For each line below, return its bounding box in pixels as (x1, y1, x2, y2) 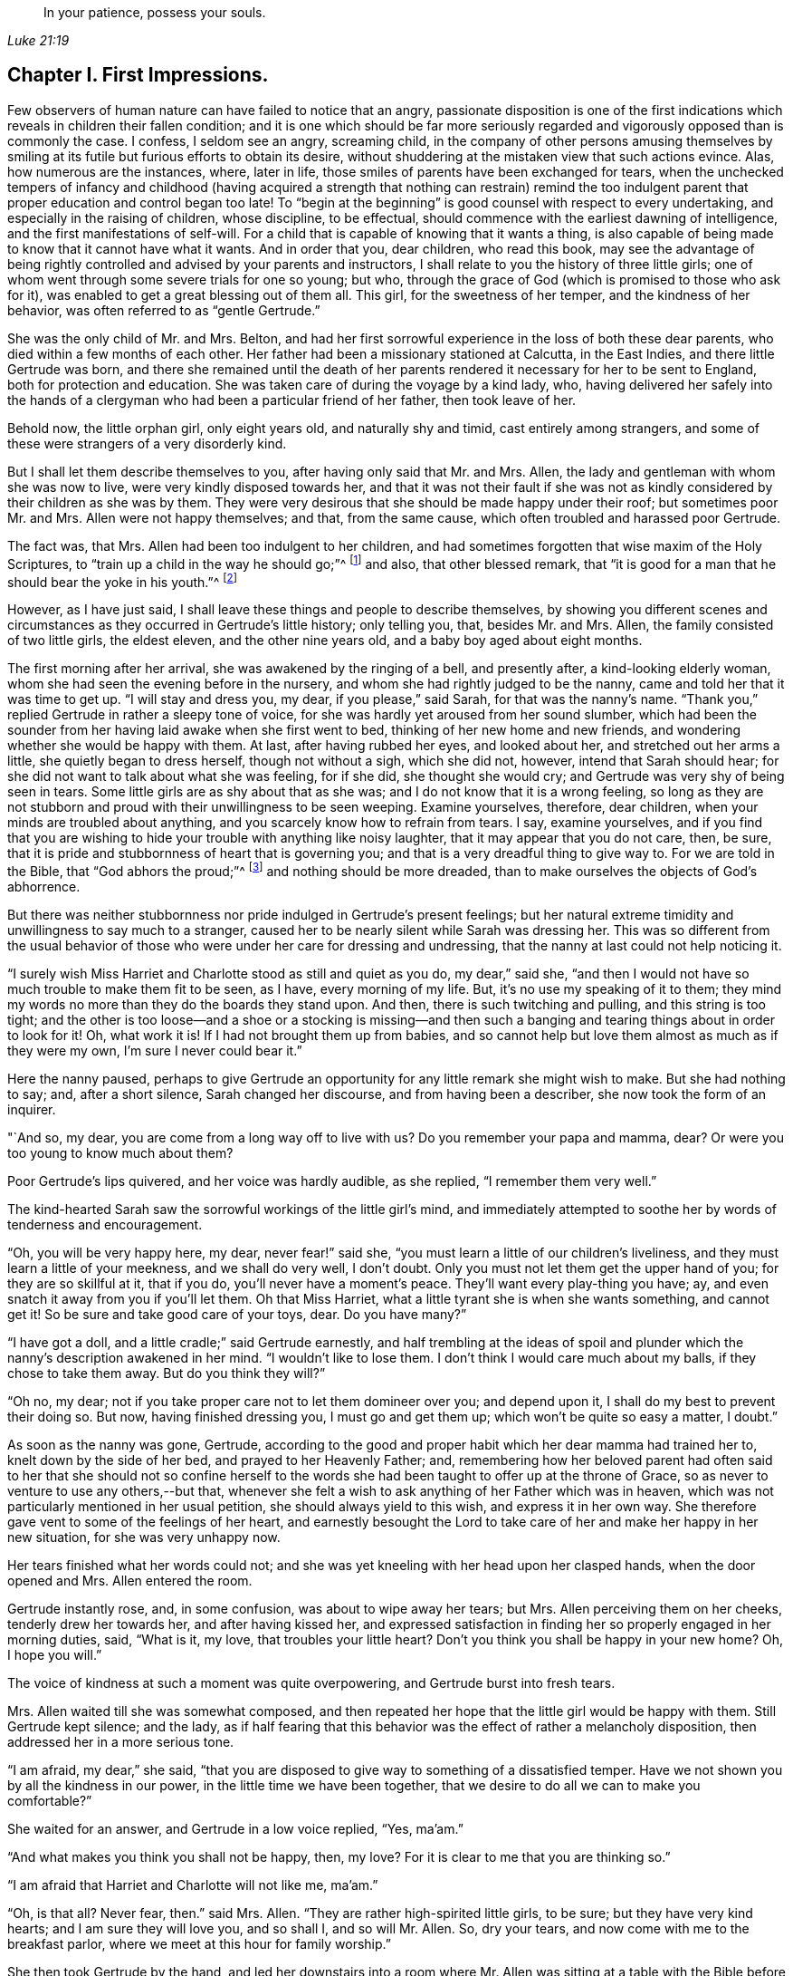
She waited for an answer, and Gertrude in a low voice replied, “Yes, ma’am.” (7, 1820, 463, 1836)
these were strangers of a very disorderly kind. (7, 435, 287, 451)
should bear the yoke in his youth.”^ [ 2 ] (7, 571, 237, 590)
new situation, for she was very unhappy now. (7, 1528, 281, 1545)
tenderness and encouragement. (7, 1216, 203, 1232)
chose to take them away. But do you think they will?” (7, 1364, 326, 1381)
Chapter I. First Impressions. (7, 63, 269, 87)
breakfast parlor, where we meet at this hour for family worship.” (7, 1935, 391, 1952)
